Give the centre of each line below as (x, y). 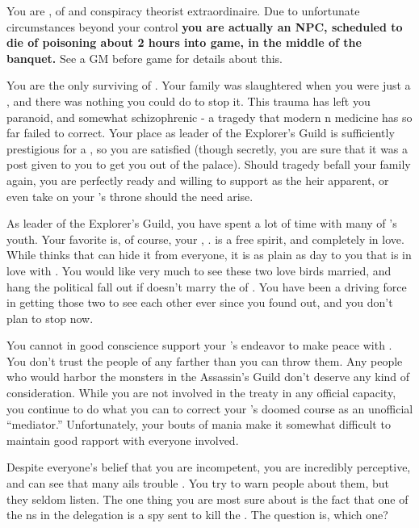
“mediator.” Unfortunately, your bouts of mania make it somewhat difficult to (199, 424)
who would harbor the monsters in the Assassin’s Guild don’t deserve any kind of (208, 377)
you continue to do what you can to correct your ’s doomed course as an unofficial (210, 408)
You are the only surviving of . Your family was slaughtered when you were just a (209, 85)
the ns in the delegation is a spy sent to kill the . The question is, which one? (197, 515)
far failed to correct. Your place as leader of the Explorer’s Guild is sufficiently (201, 133)
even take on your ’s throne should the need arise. (130, 196)
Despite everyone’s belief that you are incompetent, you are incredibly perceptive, (209, 467)
